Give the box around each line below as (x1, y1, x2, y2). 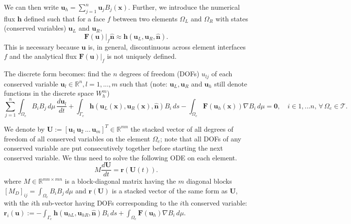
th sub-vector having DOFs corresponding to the (33, 198, 178, 208)
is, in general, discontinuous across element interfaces (88, 41, 246, 52)
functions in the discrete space (4, 88, 94, 98)
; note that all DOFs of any (160, 133, 241, 143)
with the (4, 198, 29, 208)
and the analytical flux (9, 51, 77, 61)
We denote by (4, 123, 45, 134)
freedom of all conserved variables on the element (4, 133, 150, 143)
